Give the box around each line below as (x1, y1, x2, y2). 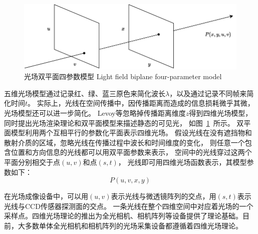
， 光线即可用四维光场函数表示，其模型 (118, 156, 247, 167)
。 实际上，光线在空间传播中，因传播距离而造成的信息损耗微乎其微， (28, 98, 254, 108)
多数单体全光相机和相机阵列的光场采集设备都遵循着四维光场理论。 (25, 220, 242, 230)
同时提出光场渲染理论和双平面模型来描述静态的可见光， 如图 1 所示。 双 (4, 117, 244, 128)
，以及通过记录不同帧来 (169, 88, 247, 98)
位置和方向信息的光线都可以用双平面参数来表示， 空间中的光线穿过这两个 (11, 147, 252, 157)
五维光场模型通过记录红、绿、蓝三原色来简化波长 (4, 88, 165, 98)
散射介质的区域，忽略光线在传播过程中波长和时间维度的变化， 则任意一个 (4, 137, 245, 147)
